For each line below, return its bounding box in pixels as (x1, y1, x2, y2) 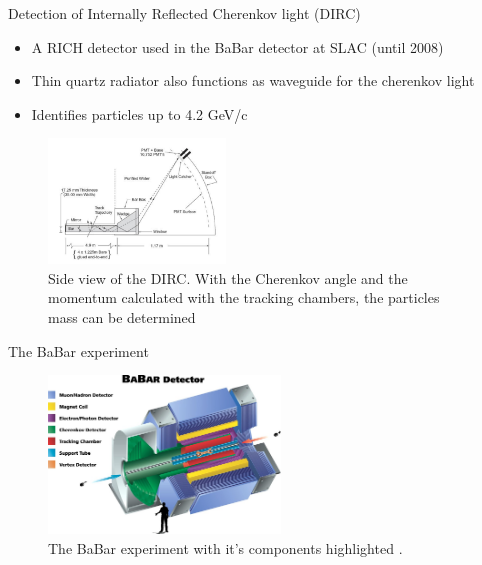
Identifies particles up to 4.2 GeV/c (31, 103, 248, 124)
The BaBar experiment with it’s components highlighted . (48, 537, 403, 558)
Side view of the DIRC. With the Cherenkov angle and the (48, 267, 408, 288)
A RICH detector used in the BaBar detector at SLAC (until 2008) (31, 36, 444, 57)
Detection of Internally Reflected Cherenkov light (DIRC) (8, 3, 361, 23)
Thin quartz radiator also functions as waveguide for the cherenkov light (31, 70, 475, 91)
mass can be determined (48, 307, 196, 327)
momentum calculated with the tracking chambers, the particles (48, 287, 440, 308)
